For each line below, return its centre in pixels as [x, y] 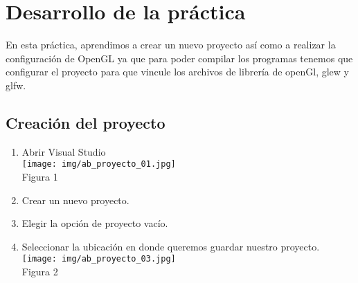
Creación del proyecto [86, 122]
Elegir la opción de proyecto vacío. [95, 223]
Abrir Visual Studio [64, 151]
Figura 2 [40, 271]
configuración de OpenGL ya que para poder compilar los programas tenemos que [179, 58]
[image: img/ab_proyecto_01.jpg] [99, 164]
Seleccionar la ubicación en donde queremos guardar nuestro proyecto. [171, 246]
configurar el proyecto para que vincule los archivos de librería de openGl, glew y [177, 72]
